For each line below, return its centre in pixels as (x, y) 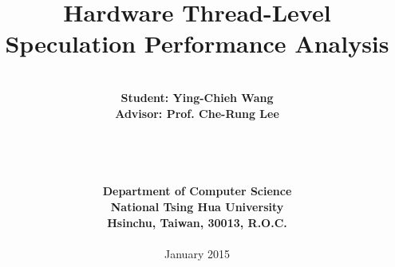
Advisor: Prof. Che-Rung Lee (197, 113)
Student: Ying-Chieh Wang (197, 97)
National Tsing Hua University (197, 207)
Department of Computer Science (197, 191)
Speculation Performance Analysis (197, 43)
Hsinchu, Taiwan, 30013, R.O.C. (197, 222)
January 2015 (197, 253)
